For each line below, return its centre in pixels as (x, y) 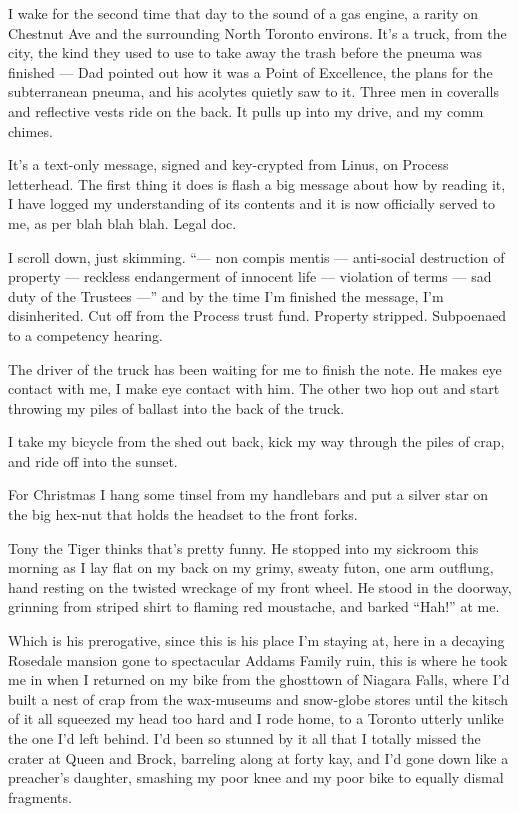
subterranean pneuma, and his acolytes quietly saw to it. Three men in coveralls (253, 91)
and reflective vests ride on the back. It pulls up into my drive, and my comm (246, 110)
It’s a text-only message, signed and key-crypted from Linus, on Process (228, 164)
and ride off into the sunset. (93, 460)
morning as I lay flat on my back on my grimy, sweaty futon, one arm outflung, (251, 567)
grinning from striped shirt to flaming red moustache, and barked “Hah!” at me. (254, 606)
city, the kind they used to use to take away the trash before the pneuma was (245, 52)
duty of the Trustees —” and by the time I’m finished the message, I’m (226, 295)
